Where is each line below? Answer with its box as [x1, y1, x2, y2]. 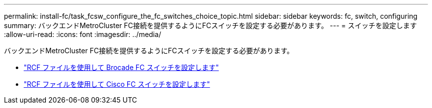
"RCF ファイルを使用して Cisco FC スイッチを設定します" [24, 80, 210, 88]
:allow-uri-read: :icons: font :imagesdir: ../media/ [4, 30, 161, 38]
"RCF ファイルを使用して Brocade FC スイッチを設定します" [24, 63, 219, 72]
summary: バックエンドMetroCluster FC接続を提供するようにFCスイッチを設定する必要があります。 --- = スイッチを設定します [4, 21, 417, 30]
